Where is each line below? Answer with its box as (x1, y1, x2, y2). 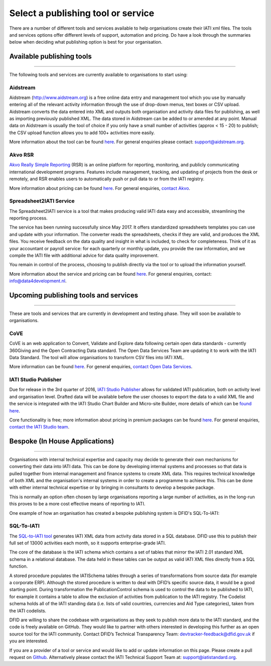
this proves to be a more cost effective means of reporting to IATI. (9, 501, 146, 507)
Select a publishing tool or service (9, 8, 155, 19)
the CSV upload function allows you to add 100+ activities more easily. (9, 130, 155, 136)
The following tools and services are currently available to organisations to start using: (9, 71, 188, 77)
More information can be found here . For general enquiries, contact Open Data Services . (9, 364, 193, 370)
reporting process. (9, 215, 48, 221)
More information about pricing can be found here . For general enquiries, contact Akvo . (9, 185, 191, 191)
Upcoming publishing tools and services (9, 291, 138, 299)
